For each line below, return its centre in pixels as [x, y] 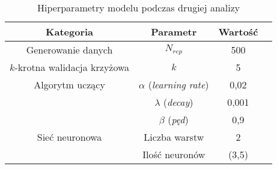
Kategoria [70, 32]
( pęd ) [178, 119]
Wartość [238, 32]
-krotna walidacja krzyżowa [72, 67]
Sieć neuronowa [69, 137]
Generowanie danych [69, 50]
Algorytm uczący [69, 84]
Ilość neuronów [174, 154]
